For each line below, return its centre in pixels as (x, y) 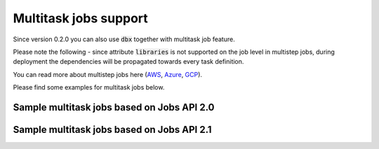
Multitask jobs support (81, 18)
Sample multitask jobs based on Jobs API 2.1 (112, 129)
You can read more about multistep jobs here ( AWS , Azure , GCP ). (108, 74)
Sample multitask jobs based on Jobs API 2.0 (114, 107)
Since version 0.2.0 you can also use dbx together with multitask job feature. (124, 39)
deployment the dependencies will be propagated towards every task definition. (128, 62)
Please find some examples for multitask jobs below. (89, 87)
